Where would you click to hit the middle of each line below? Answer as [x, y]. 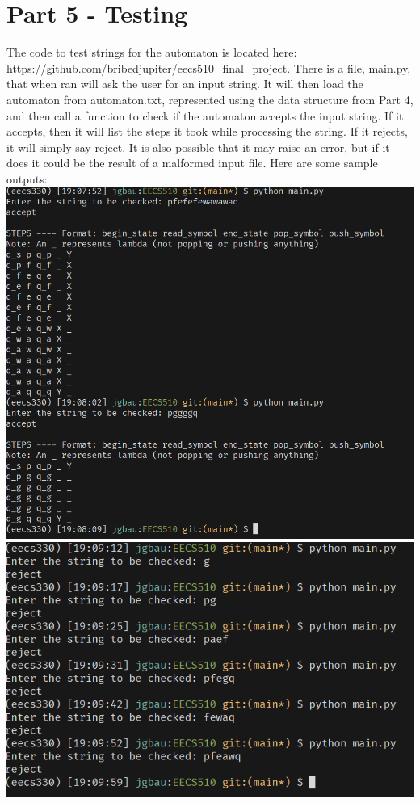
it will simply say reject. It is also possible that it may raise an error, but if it [198, 147]
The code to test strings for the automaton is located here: [152, 52]
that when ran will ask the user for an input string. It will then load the [185, 84]
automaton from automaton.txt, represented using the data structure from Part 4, [210, 99]
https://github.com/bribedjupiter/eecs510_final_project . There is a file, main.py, [209, 67]
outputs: [27, 178]
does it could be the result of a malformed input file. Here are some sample [192, 163]
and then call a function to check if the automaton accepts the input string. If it [205, 115]
